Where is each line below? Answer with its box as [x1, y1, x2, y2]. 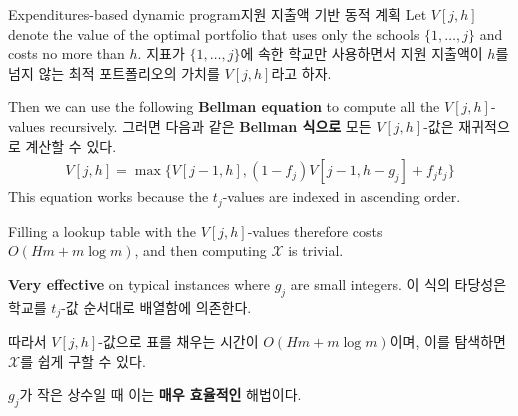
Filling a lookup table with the [8, 220, 197, 241]
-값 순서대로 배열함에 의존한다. [61, 296, 252, 317]
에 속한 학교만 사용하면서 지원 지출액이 [240, 43, 483, 64]
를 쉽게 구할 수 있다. [20, 350, 146, 371]
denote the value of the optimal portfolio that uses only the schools [8, 23, 420, 44]
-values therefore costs [247, 220, 383, 241]
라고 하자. [271, 62, 332, 83]
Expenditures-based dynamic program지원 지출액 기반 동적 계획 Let [8, 4, 427, 24]
